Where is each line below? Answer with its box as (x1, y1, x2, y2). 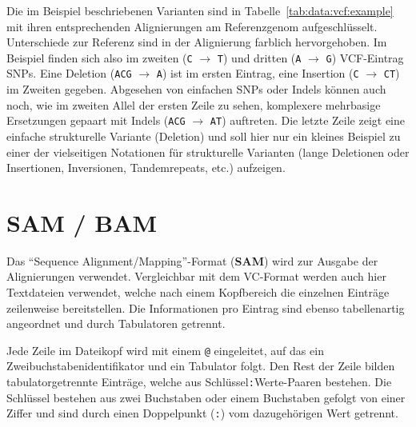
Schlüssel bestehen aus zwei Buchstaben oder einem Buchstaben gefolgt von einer (6, 389, 406, 405)
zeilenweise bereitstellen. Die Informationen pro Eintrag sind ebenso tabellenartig (6, 299, 405, 316)
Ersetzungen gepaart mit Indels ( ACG (6, 112, 186, 129)
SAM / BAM (6, 206, 158, 238)
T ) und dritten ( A (217, 49, 302, 66)
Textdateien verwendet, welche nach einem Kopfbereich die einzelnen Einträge (6, 284, 390, 301)
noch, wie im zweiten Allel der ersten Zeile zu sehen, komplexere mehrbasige (6, 96, 381, 113)
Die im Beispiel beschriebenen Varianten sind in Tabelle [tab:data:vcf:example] (6, 2, 394, 18)
